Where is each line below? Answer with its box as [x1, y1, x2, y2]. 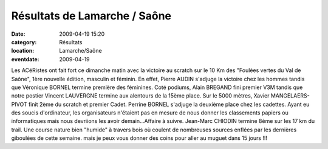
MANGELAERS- [270, 92, 310, 99]
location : [11, 47, 35, 55]
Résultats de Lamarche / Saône [11, 9, 172, 22]
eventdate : [11, 55, 39, 63]
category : [11, 38, 37, 45]
